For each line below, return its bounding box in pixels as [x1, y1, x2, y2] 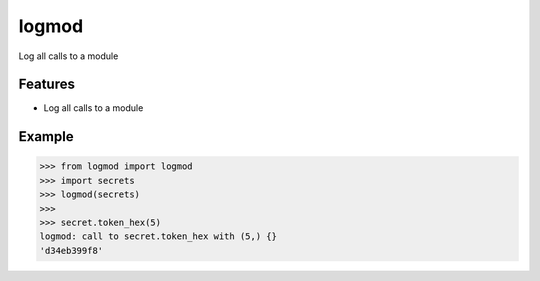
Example [18, 128, 74, 145]
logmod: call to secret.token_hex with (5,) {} [39, 231, 277, 242]
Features [18, 76, 75, 93]
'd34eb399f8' [39, 245, 104, 256]
